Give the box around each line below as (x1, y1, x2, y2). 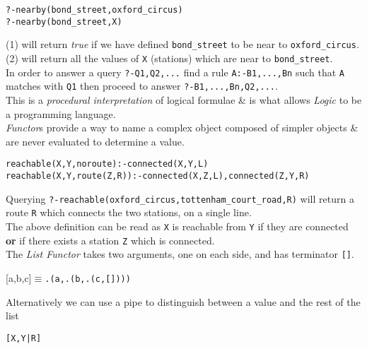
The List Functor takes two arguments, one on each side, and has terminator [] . (6, 247, 354, 261)
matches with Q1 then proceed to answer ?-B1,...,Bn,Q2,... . (6, 78, 278, 93)
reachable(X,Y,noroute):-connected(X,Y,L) (6, 159, 209, 170)
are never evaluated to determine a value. (6, 134, 185, 148)
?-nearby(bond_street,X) (6, 16, 122, 27)
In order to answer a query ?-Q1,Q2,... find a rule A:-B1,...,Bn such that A (6, 64, 345, 79)
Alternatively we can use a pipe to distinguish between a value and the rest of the (6, 294, 361, 309)
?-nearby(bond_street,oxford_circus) (6, 5, 183, 15)
